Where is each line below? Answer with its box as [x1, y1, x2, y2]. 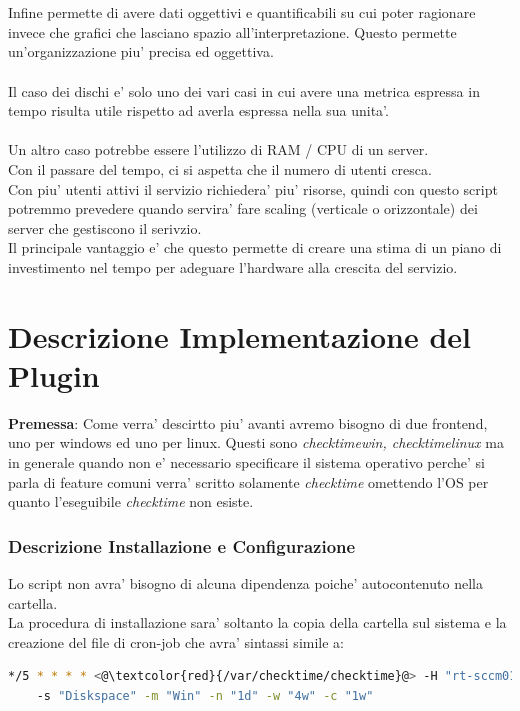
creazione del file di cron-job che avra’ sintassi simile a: [8, 631, 344, 652]
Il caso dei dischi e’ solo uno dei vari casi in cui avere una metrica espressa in [8, 80, 480, 101]
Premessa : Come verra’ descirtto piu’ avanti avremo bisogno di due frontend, [8, 412, 488, 433]
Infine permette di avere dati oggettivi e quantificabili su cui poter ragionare [8, 2, 476, 23]
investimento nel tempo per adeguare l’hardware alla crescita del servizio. [8, 256, 458, 277]
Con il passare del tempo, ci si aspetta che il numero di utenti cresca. [8, 158, 432, 179]
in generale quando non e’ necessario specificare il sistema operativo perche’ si [8, 452, 486, 472]
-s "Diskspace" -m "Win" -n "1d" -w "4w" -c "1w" [36, 688, 374, 703]
